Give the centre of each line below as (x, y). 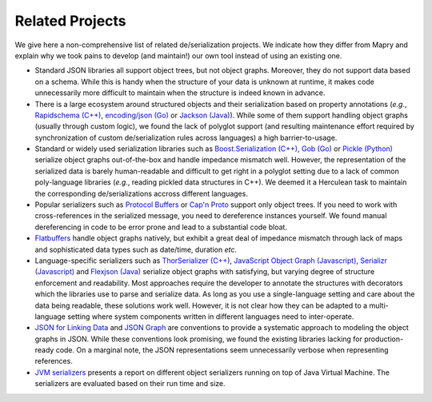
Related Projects (71, 21)
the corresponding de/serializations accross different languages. (141, 193)
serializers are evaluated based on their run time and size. (130, 384)
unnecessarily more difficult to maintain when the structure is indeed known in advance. (180, 93)
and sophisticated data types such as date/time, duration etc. (136, 249)
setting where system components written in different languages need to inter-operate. (210, 316)
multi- (379, 305)
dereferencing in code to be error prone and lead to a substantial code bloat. (161, 227)
